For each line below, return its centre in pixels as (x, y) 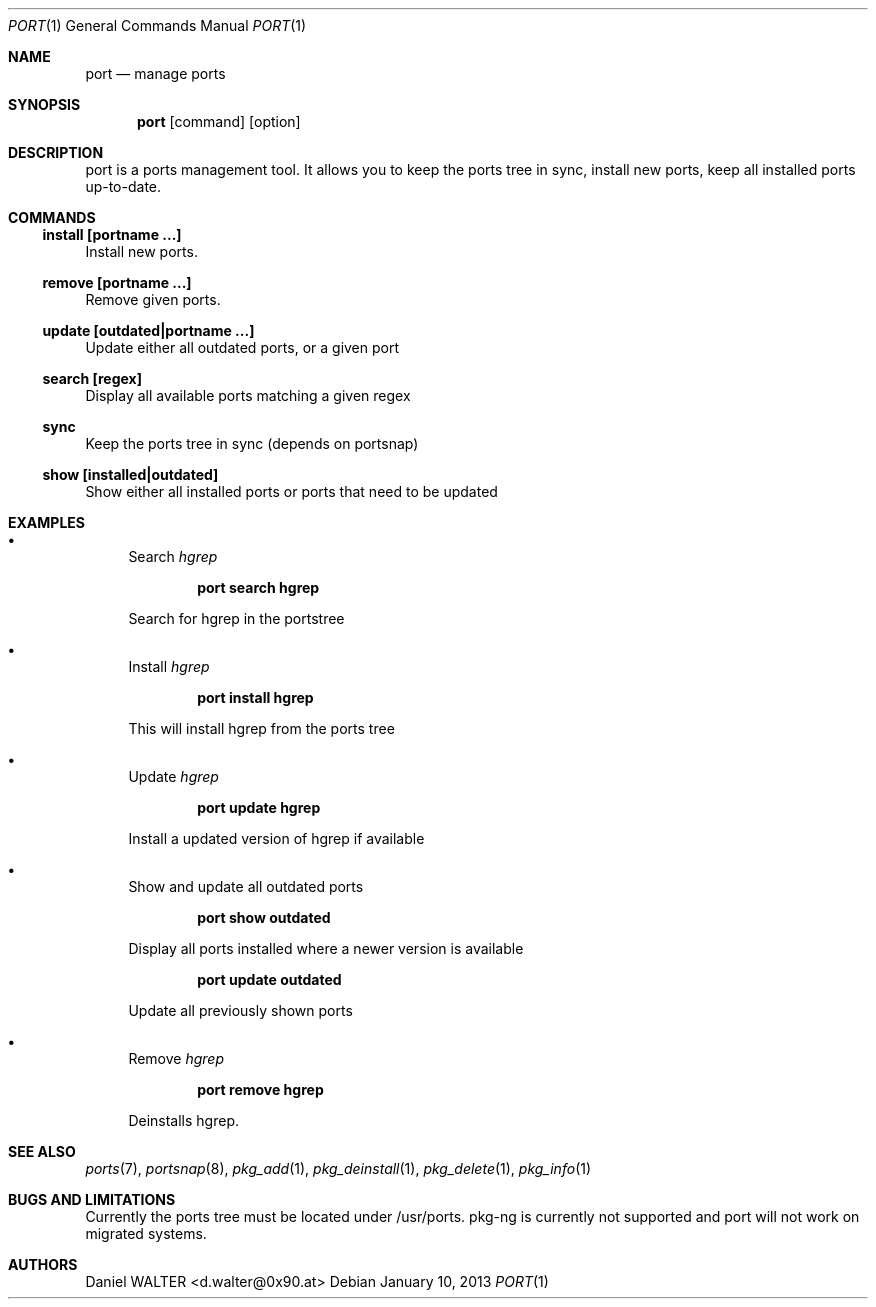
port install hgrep (255, 697)
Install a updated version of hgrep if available (276, 838)
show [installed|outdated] (130, 474)
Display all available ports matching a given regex (248, 395)
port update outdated (269, 979)
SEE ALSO (42, 1151)
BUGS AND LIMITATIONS (92, 1199)
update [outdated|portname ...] (148, 330)
